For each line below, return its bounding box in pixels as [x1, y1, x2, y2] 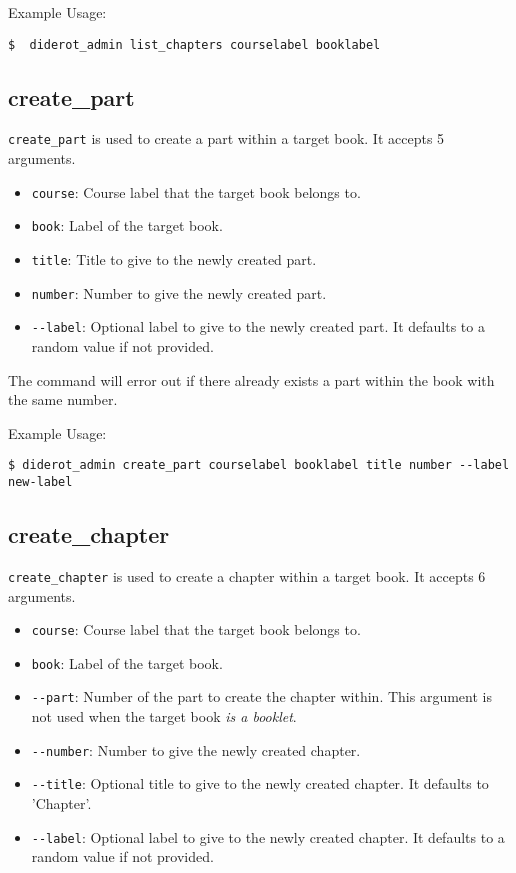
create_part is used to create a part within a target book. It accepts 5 [8, 128, 445, 149]
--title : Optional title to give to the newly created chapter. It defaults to [31, 773, 489, 794]
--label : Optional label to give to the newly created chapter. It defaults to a [31, 826, 505, 847]
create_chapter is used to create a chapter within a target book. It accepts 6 [8, 565, 486, 586]
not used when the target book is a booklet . [31, 706, 297, 727]
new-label [8, 475, 73, 490]
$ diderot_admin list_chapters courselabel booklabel [8, 37, 381, 52]
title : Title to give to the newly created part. [31, 249, 317, 270]
